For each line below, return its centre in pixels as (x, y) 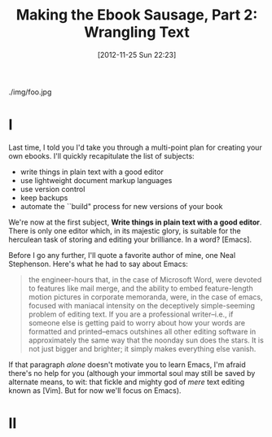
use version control (53, 189)
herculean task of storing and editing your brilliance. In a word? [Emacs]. (130, 239)
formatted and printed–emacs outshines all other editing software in (142, 331)
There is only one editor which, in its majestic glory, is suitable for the (125, 230)
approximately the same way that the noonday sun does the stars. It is (146, 340)
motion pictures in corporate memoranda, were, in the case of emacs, (145, 297)
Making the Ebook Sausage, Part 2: (137, 15)
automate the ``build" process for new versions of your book (121, 206)
